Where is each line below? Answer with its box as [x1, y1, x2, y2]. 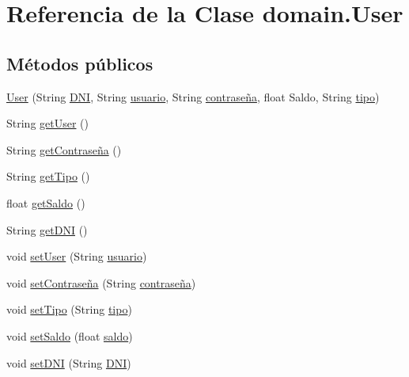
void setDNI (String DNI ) [6, 354, 131, 371]
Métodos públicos [6, 51, 153, 75]
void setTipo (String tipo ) [6, 301, 132, 318]
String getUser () [6, 115, 89, 131]
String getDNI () [6, 221, 88, 238]
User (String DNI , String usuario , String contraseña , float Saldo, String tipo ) [6, 88, 380, 105]
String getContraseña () [6, 141, 122, 158]
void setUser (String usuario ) [6, 248, 147, 265]
